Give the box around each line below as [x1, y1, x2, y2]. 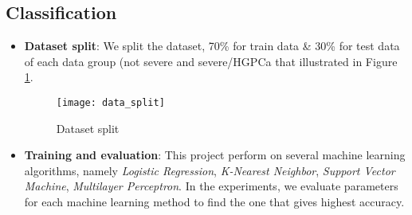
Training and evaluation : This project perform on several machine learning [24, 147, 406, 163]
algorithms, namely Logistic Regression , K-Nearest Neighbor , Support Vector [24, 162, 395, 178]
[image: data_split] [56, 96, 165, 108]
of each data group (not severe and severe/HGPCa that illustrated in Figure [24, 53, 398, 69]
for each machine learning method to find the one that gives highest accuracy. [24, 193, 405, 210]
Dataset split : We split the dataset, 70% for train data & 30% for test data [24, 37, 400, 54]
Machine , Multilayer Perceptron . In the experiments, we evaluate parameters [24, 178, 398, 194]
